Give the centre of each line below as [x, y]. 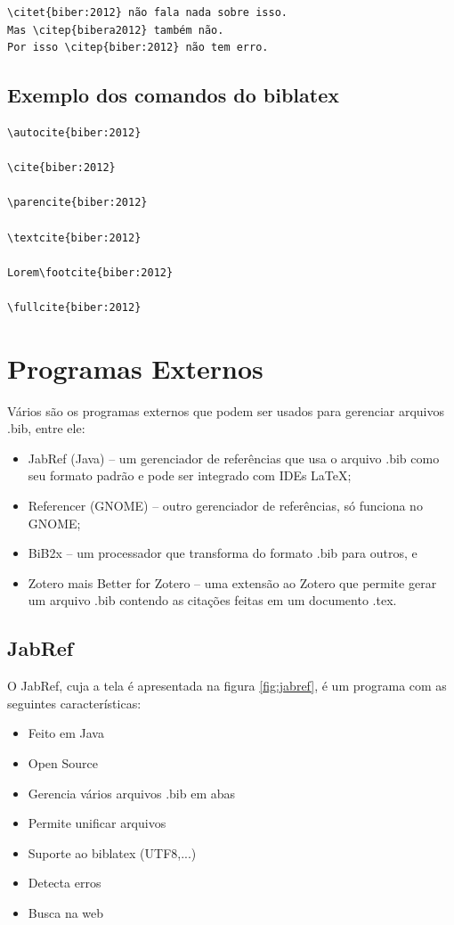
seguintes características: [74, 703]
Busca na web [66, 912]
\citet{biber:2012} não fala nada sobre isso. [147, 12]
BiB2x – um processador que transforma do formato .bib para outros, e [223, 553]
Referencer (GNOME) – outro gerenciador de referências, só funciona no [225, 506]
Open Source [63, 762]
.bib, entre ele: [46, 428]
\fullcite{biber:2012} [74, 307]
